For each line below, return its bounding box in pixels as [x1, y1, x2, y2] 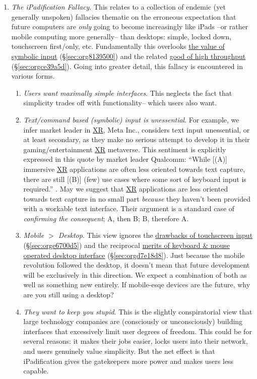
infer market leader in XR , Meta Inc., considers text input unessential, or [23, 124, 250, 135]
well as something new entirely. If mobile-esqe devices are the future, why [23, 279, 250, 290]
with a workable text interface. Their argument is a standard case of [23, 203, 235, 214]
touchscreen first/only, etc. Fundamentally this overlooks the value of [11, 41, 225, 51]
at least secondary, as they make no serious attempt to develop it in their [23, 134, 250, 145]
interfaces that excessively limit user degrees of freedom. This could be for [23, 326, 252, 336]
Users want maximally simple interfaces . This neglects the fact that [23, 87, 232, 98]
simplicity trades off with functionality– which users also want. [23, 97, 217, 108]
